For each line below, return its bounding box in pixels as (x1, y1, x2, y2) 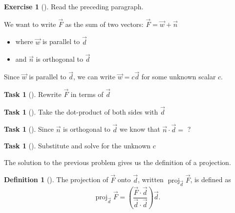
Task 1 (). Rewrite (4, 89, 62, 99)
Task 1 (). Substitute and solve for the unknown (4, 141, 151, 151)
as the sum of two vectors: (65, 19, 144, 29)
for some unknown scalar (141, 71, 216, 82)
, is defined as (190, 174, 231, 185)
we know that (119, 124, 160, 134)
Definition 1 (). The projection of (4, 174, 108, 185)
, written (137, 174, 164, 185)
